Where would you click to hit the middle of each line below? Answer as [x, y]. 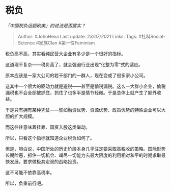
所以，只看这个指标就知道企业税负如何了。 [50, 138]
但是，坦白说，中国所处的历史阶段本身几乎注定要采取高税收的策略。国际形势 [85, 149]
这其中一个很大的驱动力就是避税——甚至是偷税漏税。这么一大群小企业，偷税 [85, 86]
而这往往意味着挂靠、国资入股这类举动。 [48, 127]
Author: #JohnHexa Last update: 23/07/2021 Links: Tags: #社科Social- [91, 36]
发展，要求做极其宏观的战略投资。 [45, 161]
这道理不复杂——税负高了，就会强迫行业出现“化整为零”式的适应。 [74, 64]
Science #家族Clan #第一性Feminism [56, 43]
